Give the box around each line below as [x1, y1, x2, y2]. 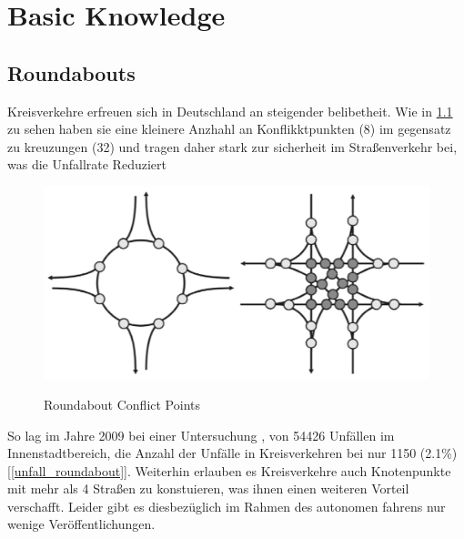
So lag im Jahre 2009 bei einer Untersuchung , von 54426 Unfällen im [7, 425, 395, 444]
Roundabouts [7, 58, 136, 86]
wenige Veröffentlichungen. [7, 514, 156, 534]
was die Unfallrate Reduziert [7, 155, 166, 174]
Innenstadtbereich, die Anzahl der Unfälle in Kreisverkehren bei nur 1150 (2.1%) [7, 443, 458, 463]
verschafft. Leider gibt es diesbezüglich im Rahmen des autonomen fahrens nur [7, 496, 446, 515]
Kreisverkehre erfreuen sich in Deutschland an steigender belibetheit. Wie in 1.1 [7, 101, 453, 120]
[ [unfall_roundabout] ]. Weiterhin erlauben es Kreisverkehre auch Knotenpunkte [7, 461, 451, 480]
